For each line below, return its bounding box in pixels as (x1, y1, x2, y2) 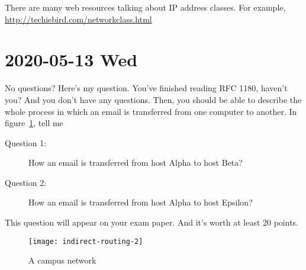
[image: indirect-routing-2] (28, 237, 143, 246)
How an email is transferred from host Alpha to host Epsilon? (28, 196, 253, 208)
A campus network (28, 254, 96, 266)
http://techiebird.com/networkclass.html (5, 12, 152, 25)
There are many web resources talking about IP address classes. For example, (5, 1, 286, 13)
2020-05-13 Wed (5, 47, 138, 72)
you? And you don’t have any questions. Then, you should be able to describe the (5, 93, 302, 105)
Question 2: (5, 176, 47, 188)
